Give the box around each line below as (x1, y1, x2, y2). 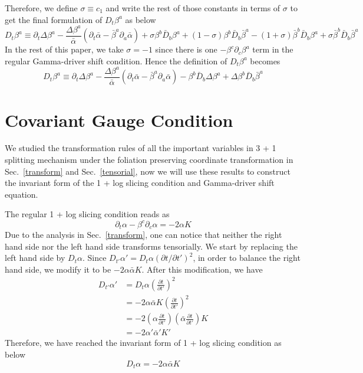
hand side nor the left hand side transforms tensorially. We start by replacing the (5, 240, 298, 252)
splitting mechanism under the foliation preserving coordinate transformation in (5, 153, 293, 166)
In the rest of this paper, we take (5, 43, 124, 55)
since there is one (155, 43, 217, 55)
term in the (252, 43, 293, 55)
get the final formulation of (5, 13, 103, 25)
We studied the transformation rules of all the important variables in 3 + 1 (5, 142, 276, 154)
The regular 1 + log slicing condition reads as (5, 208, 170, 220)
